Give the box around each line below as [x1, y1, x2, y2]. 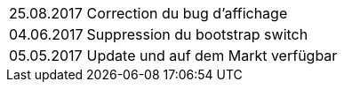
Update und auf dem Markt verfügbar [86, 47, 338, 64]
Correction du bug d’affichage [86, 4, 288, 22]
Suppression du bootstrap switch [86, 26, 308, 43]
